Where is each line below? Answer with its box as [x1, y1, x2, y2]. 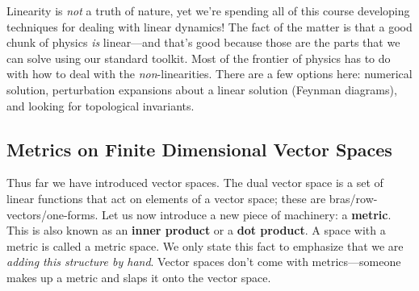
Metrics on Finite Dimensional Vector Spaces [6, 136, 392, 161]
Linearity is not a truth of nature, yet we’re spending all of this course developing [6, 2, 410, 19]
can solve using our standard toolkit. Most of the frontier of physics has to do [6, 49, 391, 66]
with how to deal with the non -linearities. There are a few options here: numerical [6, 65, 413, 82]
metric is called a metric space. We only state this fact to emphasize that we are [6, 237, 404, 254]
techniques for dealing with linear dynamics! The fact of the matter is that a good [6, 18, 413, 35]
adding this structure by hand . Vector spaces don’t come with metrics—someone [6, 253, 401, 270]
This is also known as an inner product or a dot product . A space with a [6, 222, 386, 239]
